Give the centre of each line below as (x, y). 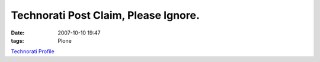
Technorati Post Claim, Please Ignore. (105, 15)
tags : (17, 40)
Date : (18, 33)
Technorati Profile (33, 51)
